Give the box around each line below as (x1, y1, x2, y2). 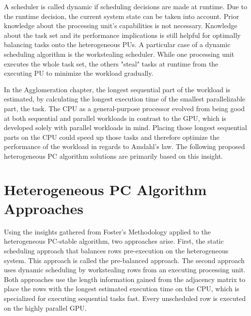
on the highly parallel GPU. (4, 302, 87, 313)
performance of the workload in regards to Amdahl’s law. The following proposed (4, 141, 245, 151)
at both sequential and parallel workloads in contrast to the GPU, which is (4, 113, 226, 123)
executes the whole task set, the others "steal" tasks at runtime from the (4, 58, 219, 68)
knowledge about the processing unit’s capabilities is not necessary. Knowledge (4, 20, 237, 31)
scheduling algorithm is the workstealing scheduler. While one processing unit (4, 49, 235, 59)
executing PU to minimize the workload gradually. (4, 68, 154, 78)
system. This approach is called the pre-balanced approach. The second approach (4, 255, 245, 265)
